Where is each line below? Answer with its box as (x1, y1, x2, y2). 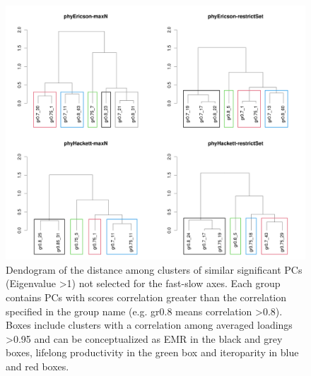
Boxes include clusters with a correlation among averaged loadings (6, 317, 293, 332)
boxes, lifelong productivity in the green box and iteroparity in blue (6, 345, 299, 360)
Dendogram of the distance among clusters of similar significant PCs (6, 262, 303, 277)
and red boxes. (6, 358, 69, 373)
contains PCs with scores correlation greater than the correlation (6, 290, 287, 305)
